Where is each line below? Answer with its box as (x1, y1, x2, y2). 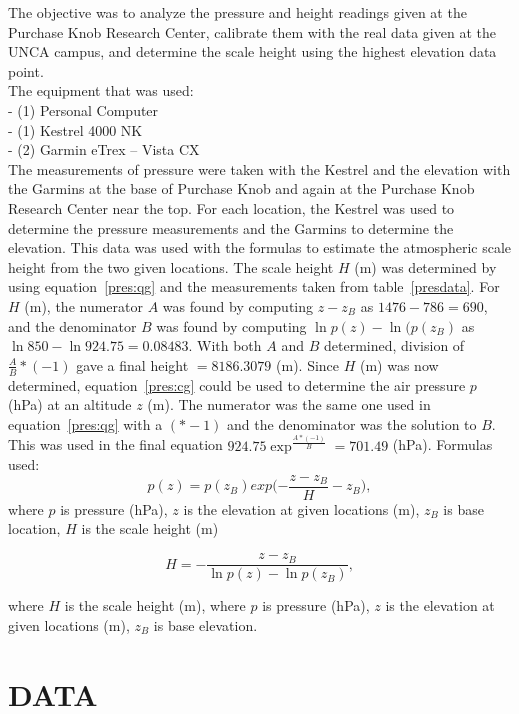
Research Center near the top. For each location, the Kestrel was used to (8, 197, 455, 218)
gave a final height (76, 354, 189, 375)
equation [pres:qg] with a (8, 413, 163, 434)
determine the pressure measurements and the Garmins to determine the (8, 217, 454, 238)
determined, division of (323, 335, 465, 356)
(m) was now (359, 354, 439, 375)
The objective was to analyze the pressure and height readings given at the (8, 2, 467, 22)
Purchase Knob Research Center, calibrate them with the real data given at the (8, 21, 496, 42)
